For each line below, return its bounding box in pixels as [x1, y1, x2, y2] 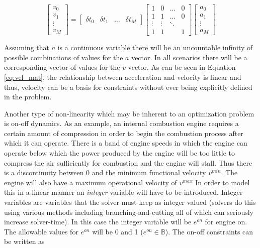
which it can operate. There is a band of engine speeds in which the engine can [4, 138, 247, 148]
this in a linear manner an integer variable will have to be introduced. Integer [4, 187, 243, 197]
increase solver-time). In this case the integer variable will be [4, 216, 192, 227]
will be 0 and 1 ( [92, 226, 143, 236]
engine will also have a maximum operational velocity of [4, 177, 177, 187]
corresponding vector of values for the [4, 62, 120, 72]
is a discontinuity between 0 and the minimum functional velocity [4, 167, 206, 178]
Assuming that [4, 42, 49, 53]
